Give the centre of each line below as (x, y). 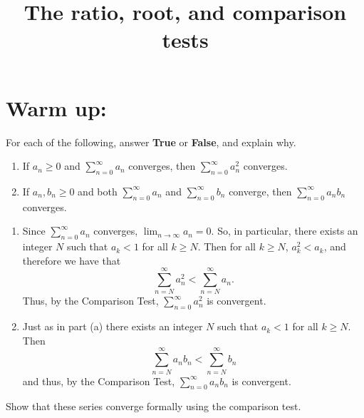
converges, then (162, 166)
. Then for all (227, 246)
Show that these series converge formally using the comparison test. (154, 406)
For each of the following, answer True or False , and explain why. (151, 142)
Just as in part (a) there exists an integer (113, 326)
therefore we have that (72, 260)
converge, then (260, 191)
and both (98, 191)
